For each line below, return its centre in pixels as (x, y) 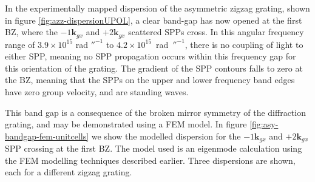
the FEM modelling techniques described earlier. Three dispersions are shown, (150, 160)
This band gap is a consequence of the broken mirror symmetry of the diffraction (155, 112)
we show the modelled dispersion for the (166, 136)
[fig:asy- (264, 124)
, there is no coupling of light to (244, 44)
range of (20, 44)
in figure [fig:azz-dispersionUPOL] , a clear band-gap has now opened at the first (154, 20)
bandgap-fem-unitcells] (47, 136)
